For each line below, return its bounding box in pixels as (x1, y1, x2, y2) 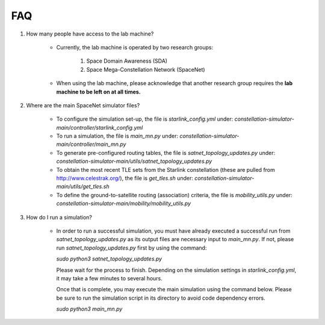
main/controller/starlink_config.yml (56, 124, 143, 131)
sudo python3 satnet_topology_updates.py (56, 255, 162, 262)
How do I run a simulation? (26, 213, 93, 221)
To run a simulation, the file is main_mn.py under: (56, 133, 179, 140)
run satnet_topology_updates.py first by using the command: (56, 244, 207, 251)
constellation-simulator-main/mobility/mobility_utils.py (56, 200, 191, 207)
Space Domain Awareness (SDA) (86, 57, 168, 65)
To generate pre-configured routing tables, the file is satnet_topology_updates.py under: (56, 149, 276, 156)
